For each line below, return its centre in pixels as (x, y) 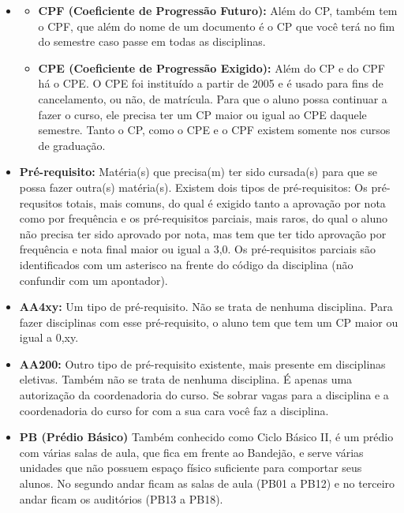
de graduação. (72, 145)
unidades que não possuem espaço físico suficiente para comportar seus (191, 468)
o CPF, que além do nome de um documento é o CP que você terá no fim (217, 26)
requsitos (41, 202)
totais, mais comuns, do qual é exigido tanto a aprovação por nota (226, 202)
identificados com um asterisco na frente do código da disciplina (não (186, 264)
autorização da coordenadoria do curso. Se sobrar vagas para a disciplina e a (204, 395)
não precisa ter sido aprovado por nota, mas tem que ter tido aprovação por (203, 233)
